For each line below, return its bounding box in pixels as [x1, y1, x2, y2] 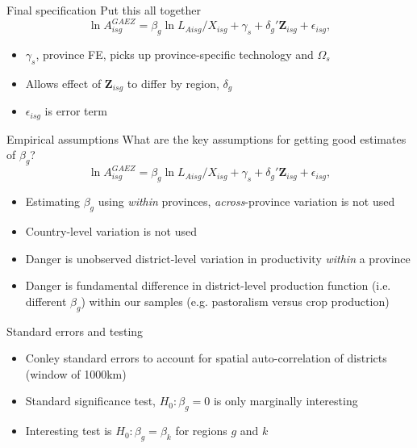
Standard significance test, [25, 392, 156, 409]
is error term [44, 103, 107, 119]
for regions [175, 422, 227, 439]
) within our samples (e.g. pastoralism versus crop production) [81, 292, 390, 309]
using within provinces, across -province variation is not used [98, 193, 395, 210]
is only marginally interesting [213, 392, 358, 409]
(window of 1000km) [25, 365, 127, 382]
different [25, 292, 67, 309]
